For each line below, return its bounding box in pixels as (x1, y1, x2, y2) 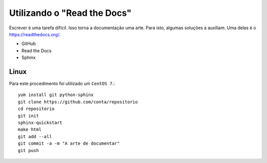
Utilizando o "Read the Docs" (9, 7, 132, 18)
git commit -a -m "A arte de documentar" (18, 141, 120, 146)
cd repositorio (18, 106, 55, 111)
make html (18, 127, 42, 132)
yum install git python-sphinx (18, 92, 94, 98)
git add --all (18, 134, 52, 139)
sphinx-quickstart (18, 119, 63, 125)
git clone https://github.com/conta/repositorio (18, 99, 138, 105)
